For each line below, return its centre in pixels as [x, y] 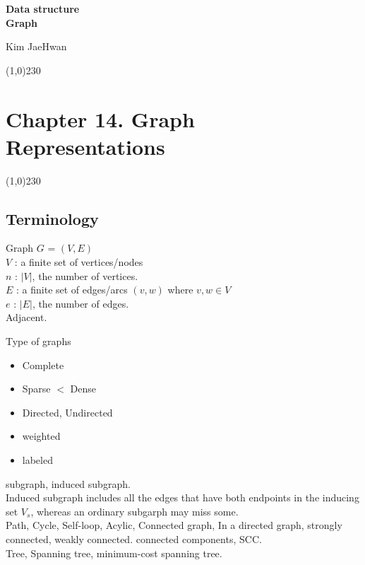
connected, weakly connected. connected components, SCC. [134, 538]
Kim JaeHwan [36, 46]
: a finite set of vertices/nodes [79, 262]
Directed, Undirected [67, 412]
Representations [85, 146]
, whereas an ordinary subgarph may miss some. [134, 511]
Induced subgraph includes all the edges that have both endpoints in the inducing [182, 497]
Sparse [36, 389]
